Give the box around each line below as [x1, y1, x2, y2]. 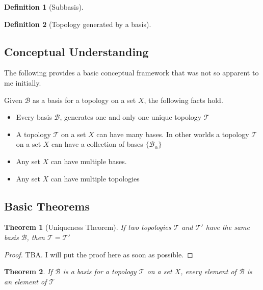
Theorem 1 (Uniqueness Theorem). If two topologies [4, 222, 171, 232]
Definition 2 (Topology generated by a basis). [4, 18, 151, 29]
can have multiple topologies [50, 173, 140, 183]
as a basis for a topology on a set [33, 94, 136, 105]
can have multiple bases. [50, 155, 127, 166]
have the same [205, 222, 250, 232]
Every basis [16, 112, 52, 122]
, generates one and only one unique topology [60, 112, 202, 122]
